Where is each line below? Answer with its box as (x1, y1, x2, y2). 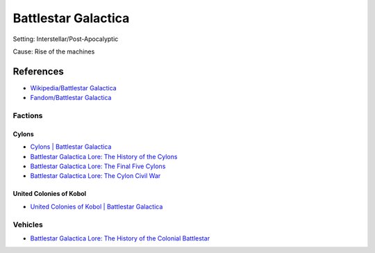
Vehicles (12, 220, 43, 229)
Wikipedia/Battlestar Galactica (30, 83, 117, 92)
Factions (12, 111, 43, 120)
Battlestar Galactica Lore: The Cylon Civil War (30, 172, 161, 180)
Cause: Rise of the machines (12, 47, 95, 56)
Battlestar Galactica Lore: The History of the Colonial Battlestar (30, 234, 210, 243)
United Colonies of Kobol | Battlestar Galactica (30, 202, 163, 211)
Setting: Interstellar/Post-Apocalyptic (12, 35, 119, 43)
